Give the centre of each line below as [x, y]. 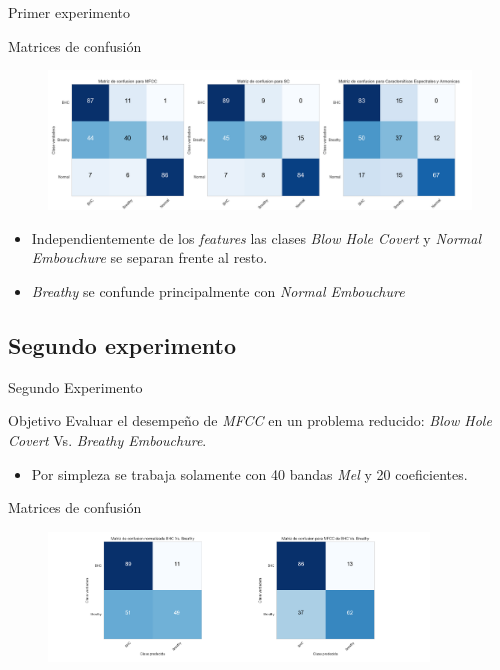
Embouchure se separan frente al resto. [149, 257]
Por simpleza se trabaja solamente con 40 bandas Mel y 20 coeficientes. [249, 473]
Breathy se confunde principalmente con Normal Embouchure [218, 290]
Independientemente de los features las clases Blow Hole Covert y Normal [256, 237]
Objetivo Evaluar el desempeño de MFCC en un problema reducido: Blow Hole [250, 420]
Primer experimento [69, 12]
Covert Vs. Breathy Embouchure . [107, 439]
